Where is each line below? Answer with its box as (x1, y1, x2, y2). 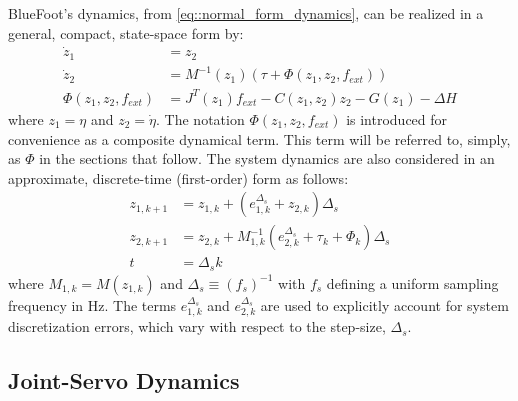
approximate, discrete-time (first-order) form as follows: (8, 167, 349, 188)
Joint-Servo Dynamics (8, 365, 240, 396)
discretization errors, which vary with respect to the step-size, (8, 316, 386, 337)
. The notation (156, 108, 245, 129)
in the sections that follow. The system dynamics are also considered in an (39, 148, 495, 169)
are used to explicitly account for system (260, 294, 509, 315)
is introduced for (346, 108, 448, 129)
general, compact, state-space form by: (8, 22, 244, 43)
